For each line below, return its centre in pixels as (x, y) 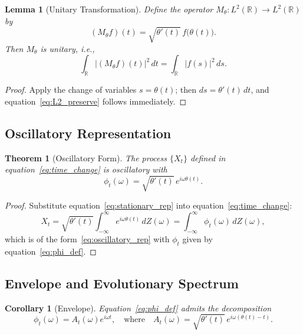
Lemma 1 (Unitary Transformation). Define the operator (109, 9)
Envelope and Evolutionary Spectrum (122, 283)
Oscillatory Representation (88, 133)
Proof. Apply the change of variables (71, 90)
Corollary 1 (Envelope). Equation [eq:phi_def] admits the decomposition (138, 308)
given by (197, 239)
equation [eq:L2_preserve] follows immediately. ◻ (96, 101)
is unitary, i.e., (67, 48)
